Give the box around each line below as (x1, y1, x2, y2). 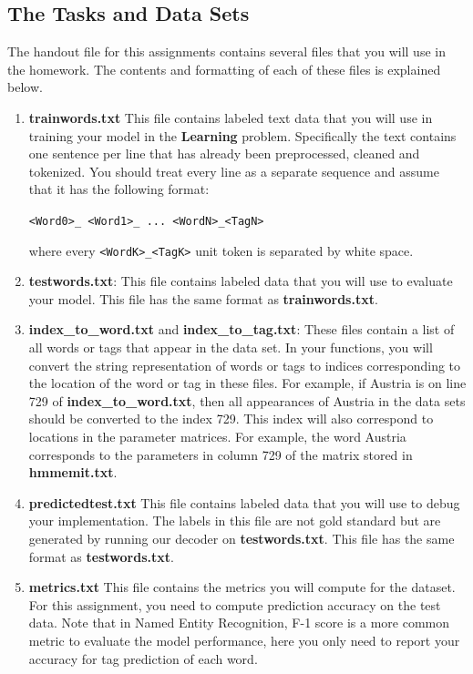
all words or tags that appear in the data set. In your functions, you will (28, 338, 433, 357)
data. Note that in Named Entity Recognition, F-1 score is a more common (28, 613, 450, 632)
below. (7, 77, 43, 97)
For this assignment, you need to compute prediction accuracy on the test (28, 595, 441, 614)
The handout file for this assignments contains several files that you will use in (7, 42, 446, 61)
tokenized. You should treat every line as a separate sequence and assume (28, 161, 439, 180)
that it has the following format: (28, 179, 210, 199)
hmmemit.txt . (28, 463, 118, 482)
